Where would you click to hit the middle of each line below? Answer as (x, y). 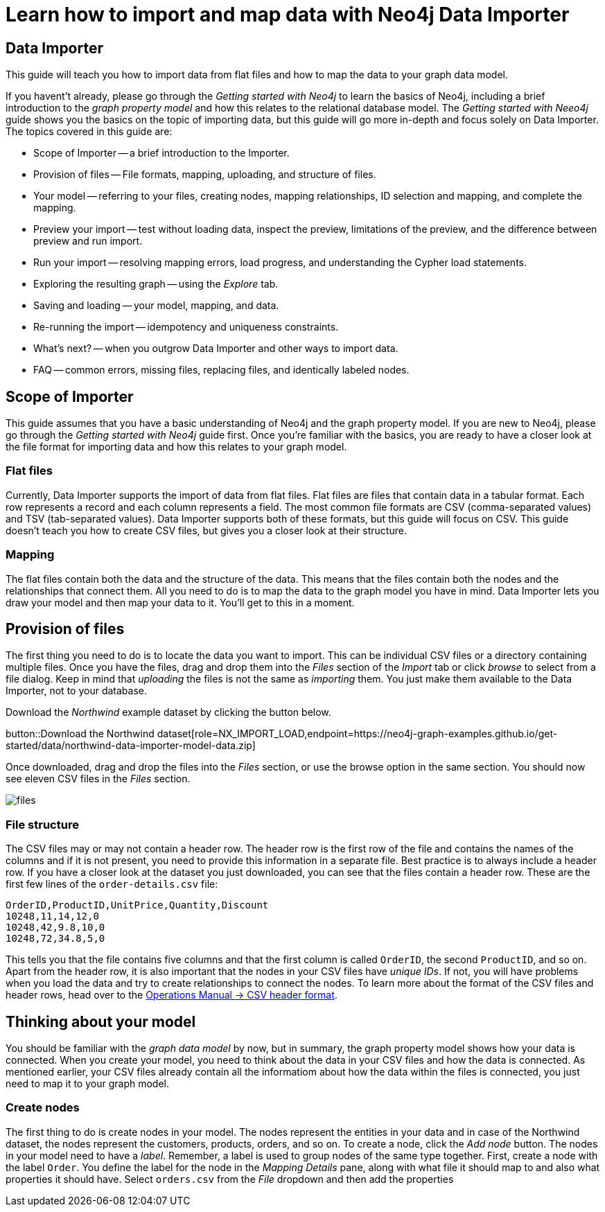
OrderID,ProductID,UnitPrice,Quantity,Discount (137, 905)
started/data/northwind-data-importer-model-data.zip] (131, 746)
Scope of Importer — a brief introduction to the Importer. (161, 153)
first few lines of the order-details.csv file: (112, 884)
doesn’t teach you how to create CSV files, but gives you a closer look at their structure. (206, 530)
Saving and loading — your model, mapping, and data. (156, 306)
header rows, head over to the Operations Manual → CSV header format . (172, 995)
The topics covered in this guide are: (89, 132)
